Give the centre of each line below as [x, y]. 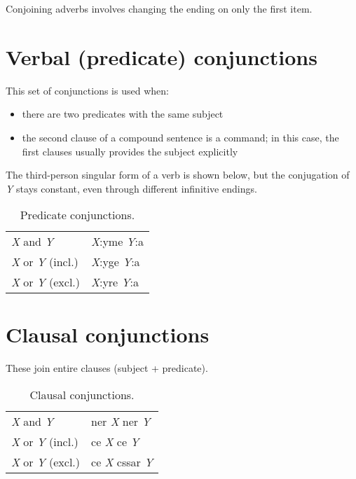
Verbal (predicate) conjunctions [162, 56]
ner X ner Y [121, 421]
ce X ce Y [115, 442]
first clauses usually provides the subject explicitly [130, 151]
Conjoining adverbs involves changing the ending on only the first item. [159, 8]
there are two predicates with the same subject [123, 114]
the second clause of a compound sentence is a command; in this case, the [180, 137]
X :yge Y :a [116, 262]
